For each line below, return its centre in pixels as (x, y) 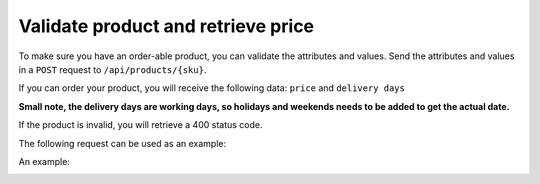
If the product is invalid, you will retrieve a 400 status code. (140, 125)
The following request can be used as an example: (122, 143)
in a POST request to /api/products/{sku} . (112, 69)
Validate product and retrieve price (166, 26)
